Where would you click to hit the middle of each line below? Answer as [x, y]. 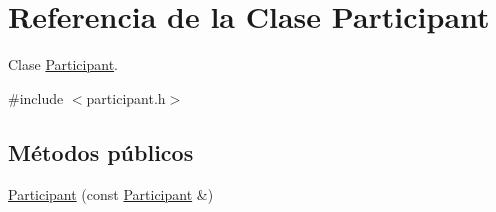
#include [36, 97]
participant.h [126, 97]
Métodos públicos [101, 151]
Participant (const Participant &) [111, 193]
